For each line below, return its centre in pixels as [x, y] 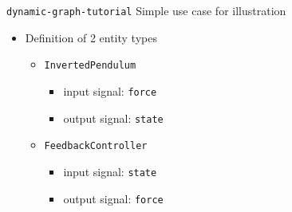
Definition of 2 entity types [91, 37]
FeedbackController [96, 146]
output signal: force [113, 198]
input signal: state [110, 171]
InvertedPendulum [90, 66]
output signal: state [113, 118]
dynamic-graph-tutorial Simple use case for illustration [146, 10]
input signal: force [110, 90]
